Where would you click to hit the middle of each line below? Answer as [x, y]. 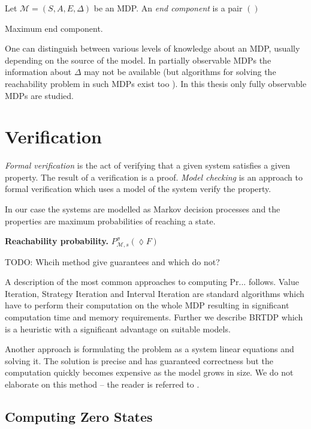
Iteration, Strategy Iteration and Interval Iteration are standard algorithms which [155, 293]
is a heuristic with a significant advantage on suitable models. [118, 328]
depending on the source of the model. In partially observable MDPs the [138, 60]
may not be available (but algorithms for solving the [180, 72]
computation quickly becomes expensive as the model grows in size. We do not [149, 372]
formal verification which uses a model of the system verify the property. [138, 189]
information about [38, 72]
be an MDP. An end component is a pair [168, 8]
